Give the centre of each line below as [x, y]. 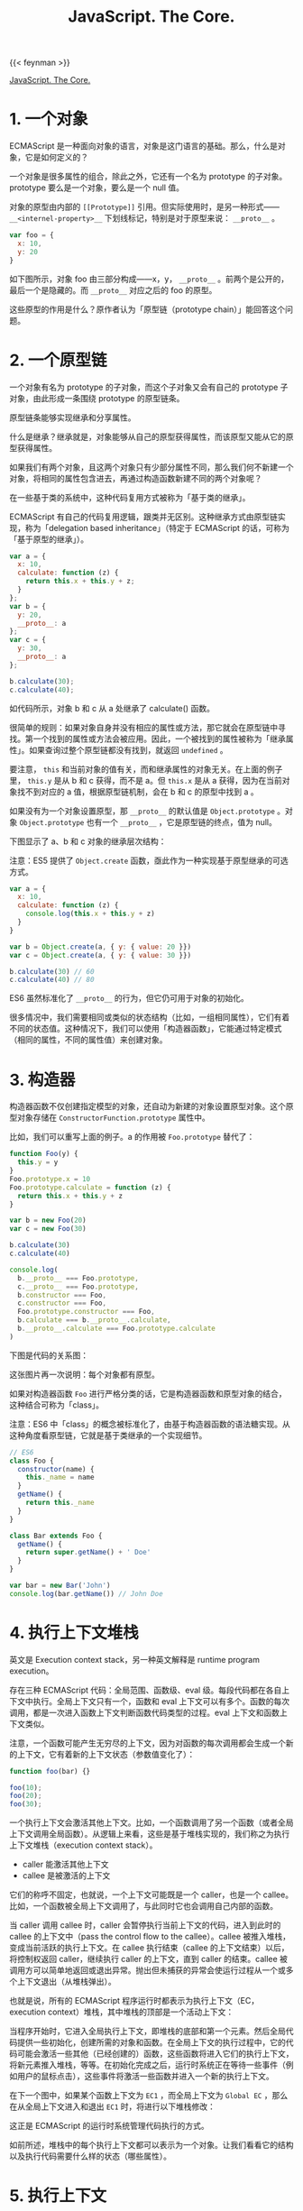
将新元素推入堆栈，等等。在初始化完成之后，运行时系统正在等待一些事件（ [147, 2065]
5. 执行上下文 [58, 2196]
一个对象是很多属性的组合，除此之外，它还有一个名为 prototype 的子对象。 [148, 177]
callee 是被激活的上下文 [66, 1876]
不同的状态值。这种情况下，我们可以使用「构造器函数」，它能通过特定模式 [146, 1029]
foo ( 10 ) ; [26, 1787]
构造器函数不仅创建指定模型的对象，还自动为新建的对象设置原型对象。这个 [147, 1106]
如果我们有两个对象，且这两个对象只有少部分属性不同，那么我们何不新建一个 [151, 467]
